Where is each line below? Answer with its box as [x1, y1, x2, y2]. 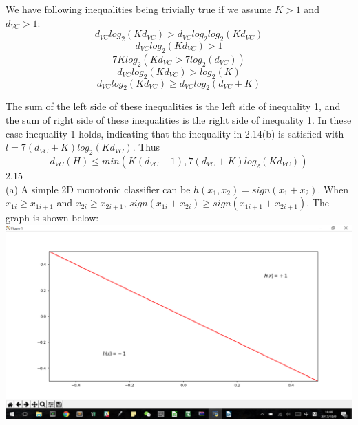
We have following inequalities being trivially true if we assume [6, 2, 272, 16]
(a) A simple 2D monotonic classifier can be [6, 182, 191, 196]
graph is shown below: [6, 210, 99, 225]
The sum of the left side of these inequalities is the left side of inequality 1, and [6, 99, 341, 113]
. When [317, 182, 349, 196]
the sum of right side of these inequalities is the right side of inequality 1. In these [6, 112, 352, 127]
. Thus [132, 140, 160, 154]
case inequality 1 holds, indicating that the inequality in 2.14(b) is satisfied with [6, 126, 344, 140]
